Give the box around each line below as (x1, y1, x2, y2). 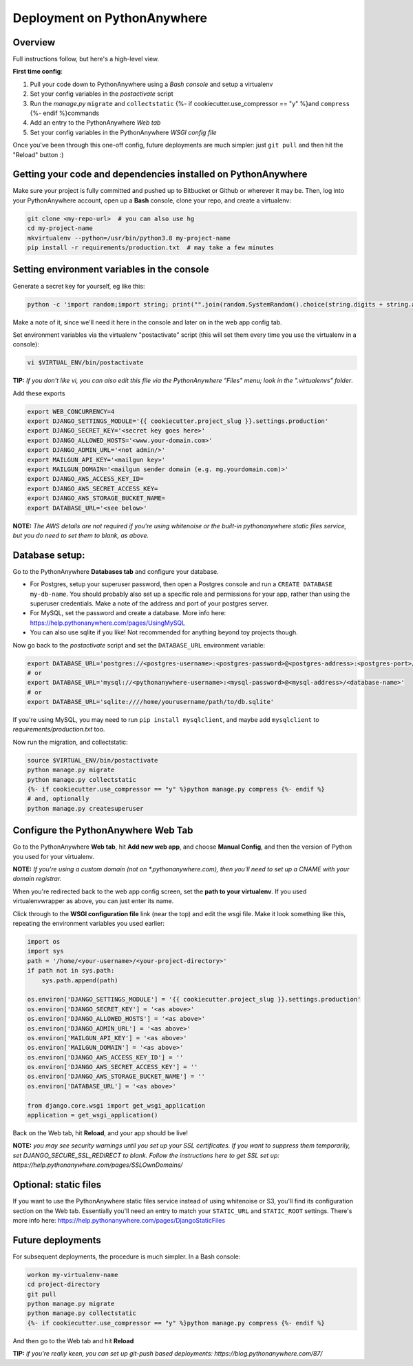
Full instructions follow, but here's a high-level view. (12, 55, 160, 63)
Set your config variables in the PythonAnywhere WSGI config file (30, 128, 217, 136)
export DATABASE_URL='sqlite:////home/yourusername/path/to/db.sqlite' (27, 698, 275, 706)
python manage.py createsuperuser (27, 805, 144, 812)
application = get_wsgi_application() (27, 1111, 158, 1119)
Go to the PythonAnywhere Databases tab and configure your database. (12, 567, 220, 575)
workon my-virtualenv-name (27, 1271, 118, 1279)
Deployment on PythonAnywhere (12, 10, 208, 25)
